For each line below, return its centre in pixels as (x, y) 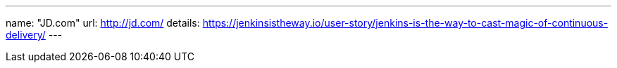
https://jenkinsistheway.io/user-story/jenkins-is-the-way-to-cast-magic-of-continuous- (405, 23)
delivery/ (26, 35)
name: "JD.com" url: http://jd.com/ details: (103, 23)
